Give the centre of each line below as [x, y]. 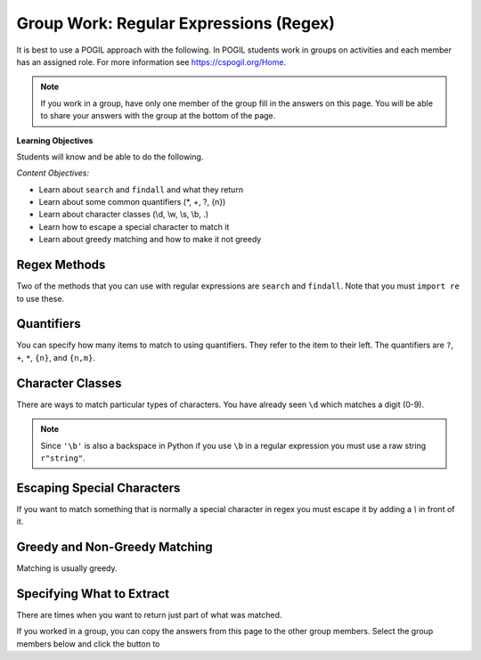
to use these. [41, 298]
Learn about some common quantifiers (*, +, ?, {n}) [132, 202]
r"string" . [63, 458]
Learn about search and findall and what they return [141, 189]
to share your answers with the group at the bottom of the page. [158, 116]
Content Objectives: [53, 173]
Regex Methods [61, 265]
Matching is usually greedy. [67, 568]
